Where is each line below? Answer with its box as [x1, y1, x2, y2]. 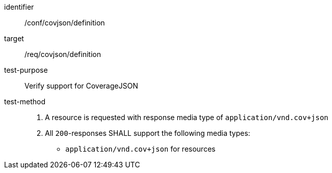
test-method [4, 97, 45, 106]
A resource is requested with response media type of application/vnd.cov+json [45, 113, 328, 122]
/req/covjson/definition [24, 50, 101, 59]
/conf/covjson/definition [24, 18, 105, 27]
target [4, 34, 24, 43]
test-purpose [4, 66, 48, 74]
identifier [4, 3, 34, 11]
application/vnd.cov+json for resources [65, 145, 216, 153]
